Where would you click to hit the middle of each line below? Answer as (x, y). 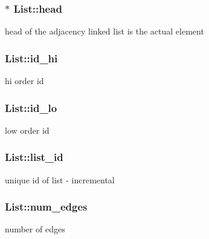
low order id (27, 130)
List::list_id (34, 157)
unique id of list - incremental (60, 179)
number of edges (35, 229)
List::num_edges (46, 207)
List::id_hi (31, 58)
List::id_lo (31, 107)
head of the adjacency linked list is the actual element (104, 31)
